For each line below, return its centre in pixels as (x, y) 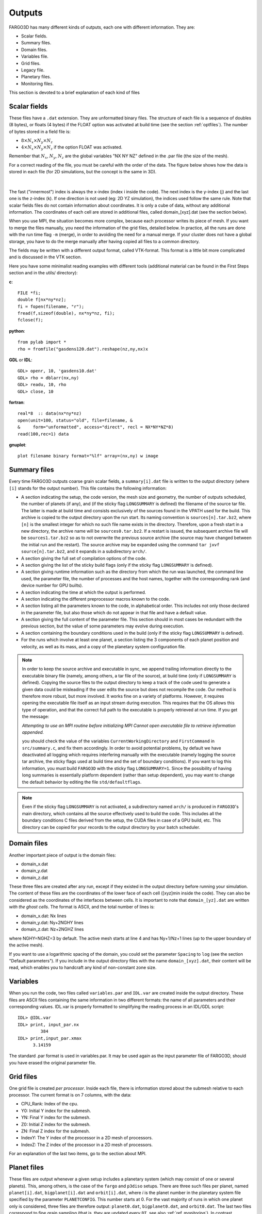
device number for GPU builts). (52, 586)
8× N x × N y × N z (37, 141)
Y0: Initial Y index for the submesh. (56, 1111)
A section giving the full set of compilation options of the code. (84, 558)
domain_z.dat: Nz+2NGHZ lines (53, 929)
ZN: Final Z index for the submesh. (56, 1131)
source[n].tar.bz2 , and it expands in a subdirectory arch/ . (84, 552)
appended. (33, 732)
